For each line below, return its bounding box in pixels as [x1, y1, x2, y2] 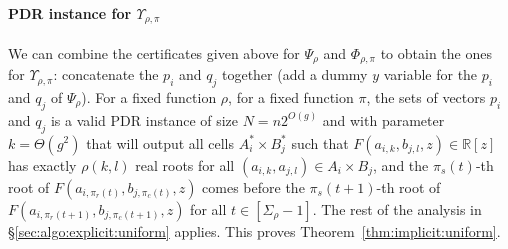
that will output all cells [86, 132, 235, 153]
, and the [373, 154, 429, 175]
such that [291, 132, 349, 153]
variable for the [383, 64, 478, 85]
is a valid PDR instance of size [50, 109, 239, 130]
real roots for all [135, 154, 235, 175]
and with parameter [322, 109, 445, 130]
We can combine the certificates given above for [8, 42, 300, 63]
